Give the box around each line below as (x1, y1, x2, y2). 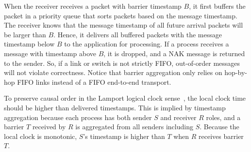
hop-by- (224, 67, 248, 77)
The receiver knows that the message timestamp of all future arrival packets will (4, 20, 243, 30)
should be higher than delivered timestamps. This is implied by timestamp (4, 102, 226, 112)
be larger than (4, 29, 46, 39)
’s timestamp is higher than (83, 131, 165, 141)
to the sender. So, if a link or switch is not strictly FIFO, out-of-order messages (4, 58, 240, 68)
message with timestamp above (4, 48, 96, 58)
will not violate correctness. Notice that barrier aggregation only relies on (4, 67, 222, 77)
